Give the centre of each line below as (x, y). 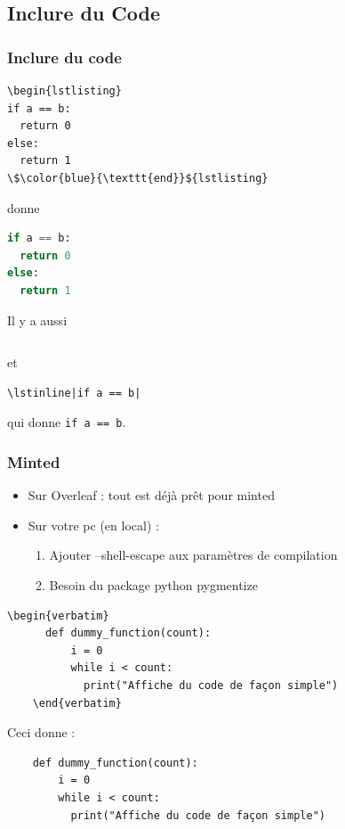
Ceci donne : (41, 732)
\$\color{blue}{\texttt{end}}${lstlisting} (138, 178)
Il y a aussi (37, 320)
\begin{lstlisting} (64, 91)
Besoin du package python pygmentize (153, 584)
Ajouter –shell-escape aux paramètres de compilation (193, 555)
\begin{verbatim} (58, 616)
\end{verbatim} (77, 703)
